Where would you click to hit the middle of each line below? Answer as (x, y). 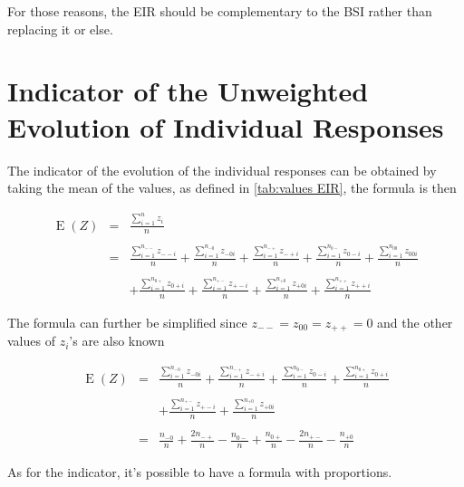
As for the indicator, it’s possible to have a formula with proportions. (200, 471)
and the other (415, 322)
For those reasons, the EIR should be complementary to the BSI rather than (220, 11)
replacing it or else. (60, 29)
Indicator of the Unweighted (188, 91)
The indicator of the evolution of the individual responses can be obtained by (222, 170)
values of (31, 341)
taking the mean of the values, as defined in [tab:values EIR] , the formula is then (232, 188)
